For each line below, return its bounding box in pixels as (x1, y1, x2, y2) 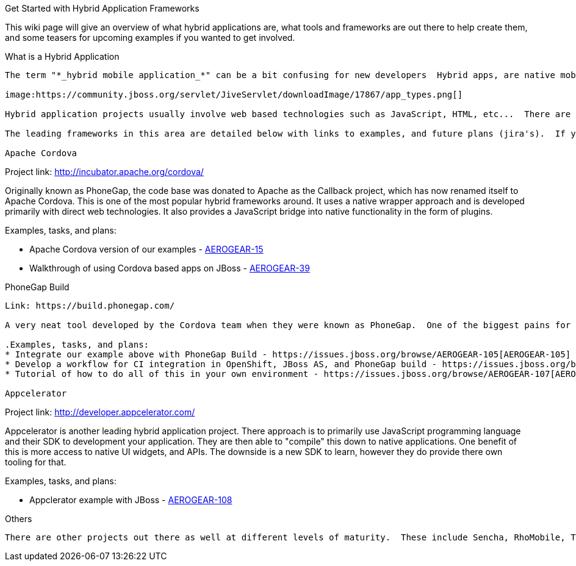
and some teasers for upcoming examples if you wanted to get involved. (5, 32, 295, 43)
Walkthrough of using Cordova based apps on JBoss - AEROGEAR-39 (29, 263, 310, 273)
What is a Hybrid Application (5, 51, 120, 62)
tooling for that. (5, 457, 67, 467)
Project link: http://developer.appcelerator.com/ (5, 407, 195, 417)
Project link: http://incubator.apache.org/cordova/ (5, 167, 204, 177)
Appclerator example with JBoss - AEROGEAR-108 (29, 495, 232, 505)
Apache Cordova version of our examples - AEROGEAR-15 (29, 244, 264, 254)
